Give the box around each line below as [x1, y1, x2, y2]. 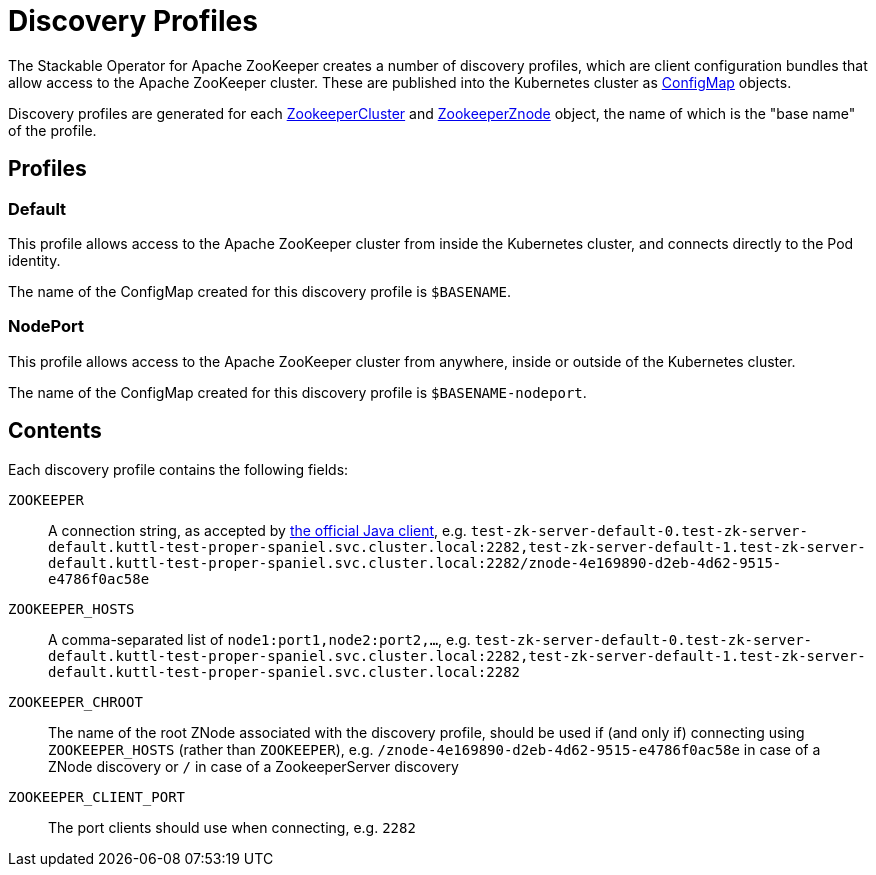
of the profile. [8, 121, 97, 139]
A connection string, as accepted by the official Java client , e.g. [48, 521, 467, 539]
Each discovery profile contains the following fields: [8, 460, 349, 478]
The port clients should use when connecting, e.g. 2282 [48, 818, 416, 836]
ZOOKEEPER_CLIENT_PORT [8, 788, 186, 805]
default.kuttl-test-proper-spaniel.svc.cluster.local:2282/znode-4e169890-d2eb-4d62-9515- [48, 554, 782, 571]
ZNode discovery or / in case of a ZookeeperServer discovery [48, 757, 459, 775]
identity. [8, 251, 61, 269]
